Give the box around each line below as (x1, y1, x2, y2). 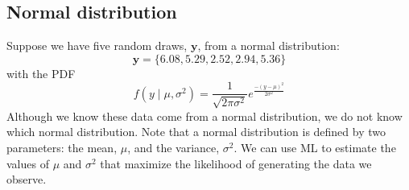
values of (6, 155, 49, 171)
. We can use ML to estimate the (233, 139, 396, 156)
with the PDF (6, 64, 76, 81)
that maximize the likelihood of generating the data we (100, 155, 372, 171)
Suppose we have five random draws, (6, 37, 188, 54)
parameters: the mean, (6, 139, 118, 156)
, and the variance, (127, 139, 220, 156)
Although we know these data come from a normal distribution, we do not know (6, 107, 403, 124)
